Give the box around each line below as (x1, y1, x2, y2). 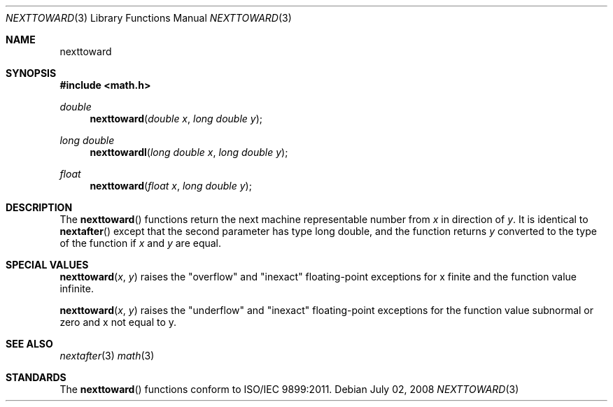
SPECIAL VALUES (6, 259, 89, 271)
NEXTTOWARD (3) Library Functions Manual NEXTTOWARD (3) (6, 12, 292, 24)
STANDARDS (6, 371, 66, 383)
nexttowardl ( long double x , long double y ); (90, 146, 288, 158)
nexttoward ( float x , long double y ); (90, 180, 252, 192)
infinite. (59, 283, 94, 294)
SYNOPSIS (6, 67, 57, 79)
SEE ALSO (6, 338, 53, 350)
